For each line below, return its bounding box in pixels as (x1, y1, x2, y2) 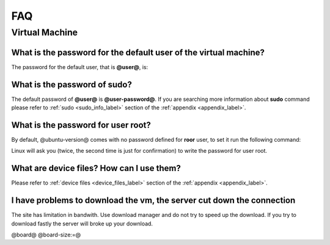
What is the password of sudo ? (11, 79, 133, 90)
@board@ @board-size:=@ (11, 231, 81, 238)
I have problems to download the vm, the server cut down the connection (11, 196, 296, 206)
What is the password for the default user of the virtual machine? (11, 47, 265, 57)
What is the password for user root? (11, 120, 151, 130)
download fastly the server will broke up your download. (11, 220, 153, 227)
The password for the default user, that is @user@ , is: (11, 63, 148, 70)
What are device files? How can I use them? (11, 163, 182, 174)
